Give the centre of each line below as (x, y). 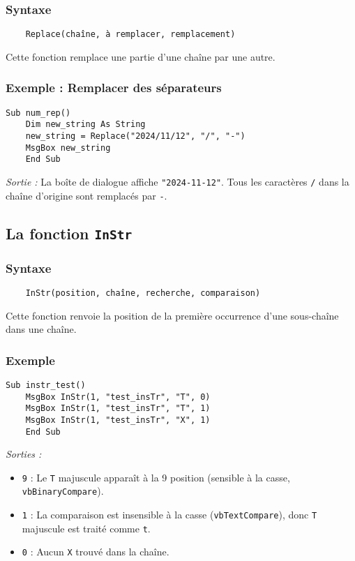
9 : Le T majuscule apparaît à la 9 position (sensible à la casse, (156, 477)
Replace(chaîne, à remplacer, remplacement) (130, 35)
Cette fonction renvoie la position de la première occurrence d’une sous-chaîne (172, 315)
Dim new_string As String (85, 125)
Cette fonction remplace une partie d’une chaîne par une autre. (141, 56)
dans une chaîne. (41, 329)
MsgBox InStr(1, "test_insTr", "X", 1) (118, 420)
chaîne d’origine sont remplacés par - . (86, 195)
